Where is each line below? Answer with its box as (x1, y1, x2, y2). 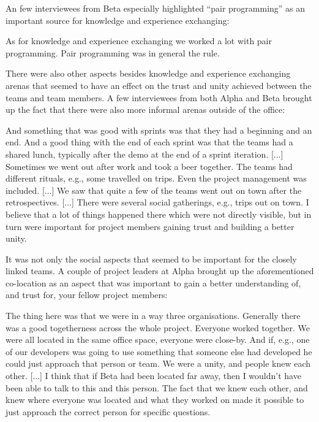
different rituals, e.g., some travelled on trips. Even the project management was (6, 172, 307, 185)
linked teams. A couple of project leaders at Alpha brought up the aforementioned (6, 264, 314, 277)
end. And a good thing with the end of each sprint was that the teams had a (6, 136, 293, 148)
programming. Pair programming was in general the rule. (6, 46, 220, 59)
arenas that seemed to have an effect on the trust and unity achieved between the (6, 79, 312, 91)
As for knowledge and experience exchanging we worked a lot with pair (6, 34, 272, 47)
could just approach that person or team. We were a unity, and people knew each (6, 357, 311, 370)
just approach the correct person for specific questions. (6, 405, 211, 418)
